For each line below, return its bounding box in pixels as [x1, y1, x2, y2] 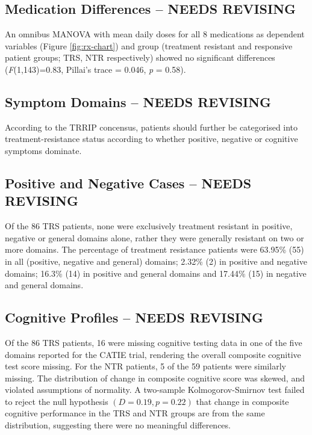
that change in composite [196, 395, 289, 407]
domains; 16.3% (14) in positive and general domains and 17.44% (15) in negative [5, 267, 307, 279]
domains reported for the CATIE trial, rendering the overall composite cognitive [5, 348, 301, 360]
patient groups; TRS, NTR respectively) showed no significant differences [5, 51, 275, 64]
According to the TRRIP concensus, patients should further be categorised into [5, 120, 298, 133]
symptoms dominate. [5, 144, 82, 156]
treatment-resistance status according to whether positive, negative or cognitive [5, 132, 298, 145]
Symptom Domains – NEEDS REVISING [5, 92, 272, 111]
